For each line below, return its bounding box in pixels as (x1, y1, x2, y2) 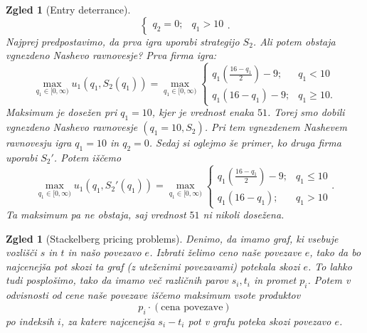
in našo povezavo (68, 245, 142, 260)
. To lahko (308, 258, 352, 273)
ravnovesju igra (6, 135, 72, 150)
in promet (254, 273, 297, 287)
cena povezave (161, 302, 223, 312)
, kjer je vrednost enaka (151, 105, 254, 120)
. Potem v (307, 273, 351, 287)
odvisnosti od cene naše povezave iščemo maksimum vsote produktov (6, 287, 301, 302)
